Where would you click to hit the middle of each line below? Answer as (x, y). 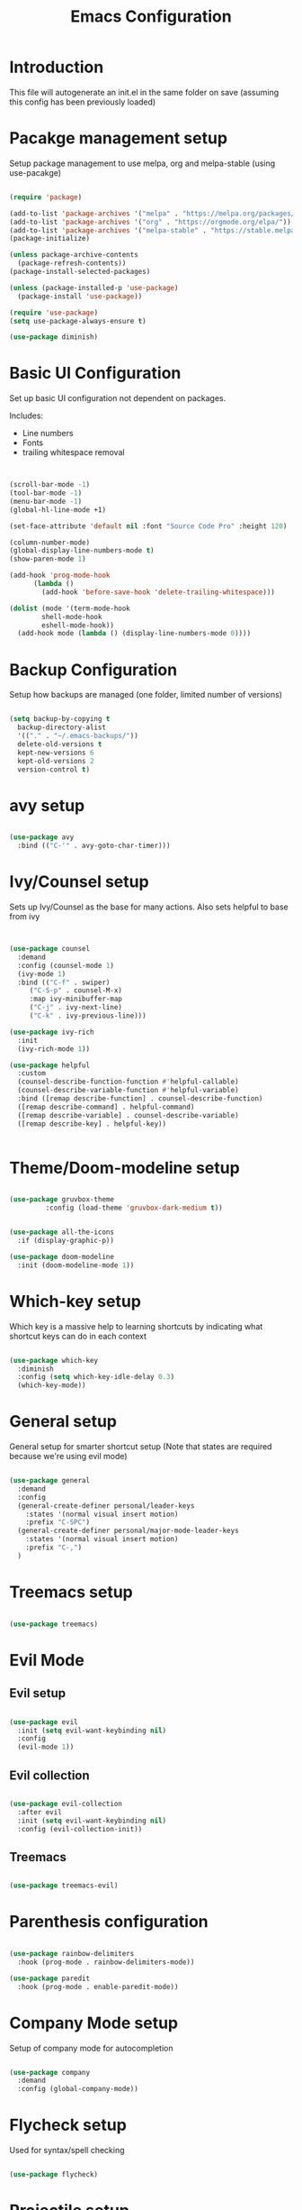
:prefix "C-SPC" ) (58, 1522)
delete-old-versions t (60, 744)
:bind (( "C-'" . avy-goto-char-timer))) (94, 846)
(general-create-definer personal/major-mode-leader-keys (129, 1531)
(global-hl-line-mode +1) (58, 510)
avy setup (47, 805)
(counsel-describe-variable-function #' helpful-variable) (129, 1091)
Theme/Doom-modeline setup (124, 1168)
